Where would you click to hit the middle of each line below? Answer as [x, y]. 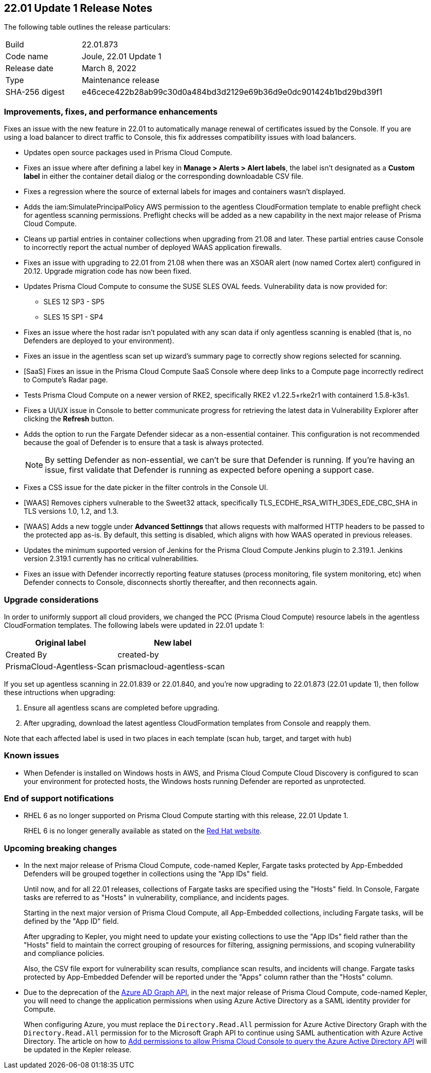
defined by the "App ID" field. [71, 921]
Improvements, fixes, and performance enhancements [111, 111]
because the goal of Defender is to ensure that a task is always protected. [144, 443]
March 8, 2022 [109, 68]
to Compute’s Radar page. [66, 380]
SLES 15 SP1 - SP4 [74, 317]
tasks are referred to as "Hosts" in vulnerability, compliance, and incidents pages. [157, 898]
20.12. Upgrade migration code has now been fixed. [108, 271]
